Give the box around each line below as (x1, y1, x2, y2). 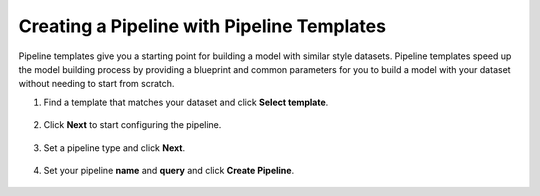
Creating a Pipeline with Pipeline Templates (18, 15, 387, 37)
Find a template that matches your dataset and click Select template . (43, 96, 329, 108)
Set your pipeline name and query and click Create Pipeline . (43, 164, 295, 176)
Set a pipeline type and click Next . (43, 141, 185, 154)
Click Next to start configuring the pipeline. (43, 119, 222, 131)
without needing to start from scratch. (18, 78, 175, 90)
